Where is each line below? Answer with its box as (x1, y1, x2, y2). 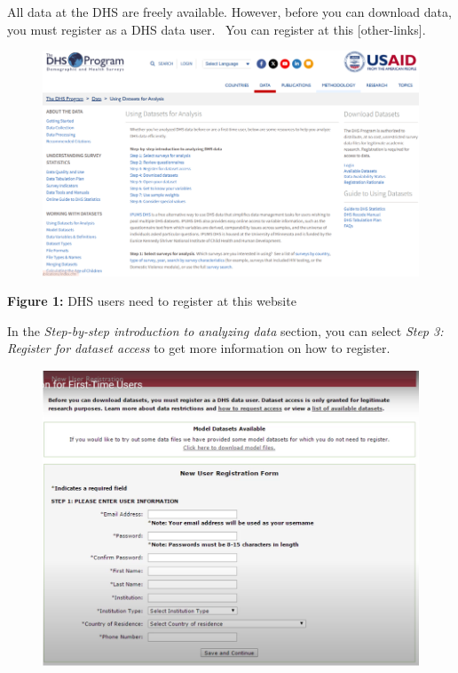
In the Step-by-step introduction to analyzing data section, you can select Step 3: (7, 321, 444, 340)
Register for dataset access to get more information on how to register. (7, 339, 391, 357)
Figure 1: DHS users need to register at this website (7, 292, 296, 310)
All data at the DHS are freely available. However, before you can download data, (7, 3, 452, 20)
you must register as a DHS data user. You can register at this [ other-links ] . (7, 20, 426, 38)
